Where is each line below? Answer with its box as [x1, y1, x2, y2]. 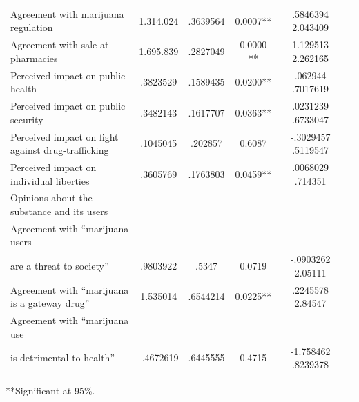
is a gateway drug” [10, 296, 90, 310]
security [10, 112, 43, 126]
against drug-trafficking [10, 143, 109, 157]
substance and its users [10, 203, 108, 218]
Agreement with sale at [10, 37, 109, 52]
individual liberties [10, 173, 90, 188]
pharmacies [10, 50, 58, 65]
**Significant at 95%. [6, 383, 95, 398]
